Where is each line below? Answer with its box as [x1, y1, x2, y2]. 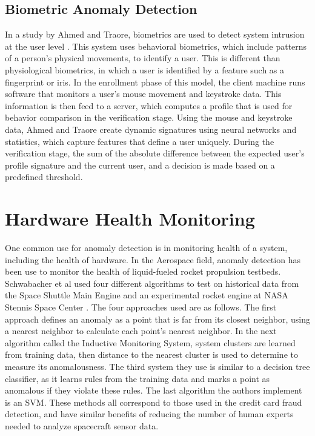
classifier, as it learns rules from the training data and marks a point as [5, 372, 270, 384]
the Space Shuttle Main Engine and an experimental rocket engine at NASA [5, 289, 288, 301]
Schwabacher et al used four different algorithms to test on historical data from [5, 277, 299, 289]
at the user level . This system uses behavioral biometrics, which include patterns [5, 39, 307, 52]
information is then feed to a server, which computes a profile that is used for [5, 99, 293, 112]
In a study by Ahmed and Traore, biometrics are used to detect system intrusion [5, 28, 305, 41]
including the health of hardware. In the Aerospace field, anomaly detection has [5, 253, 300, 266]
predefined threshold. [5, 170, 83, 183]
